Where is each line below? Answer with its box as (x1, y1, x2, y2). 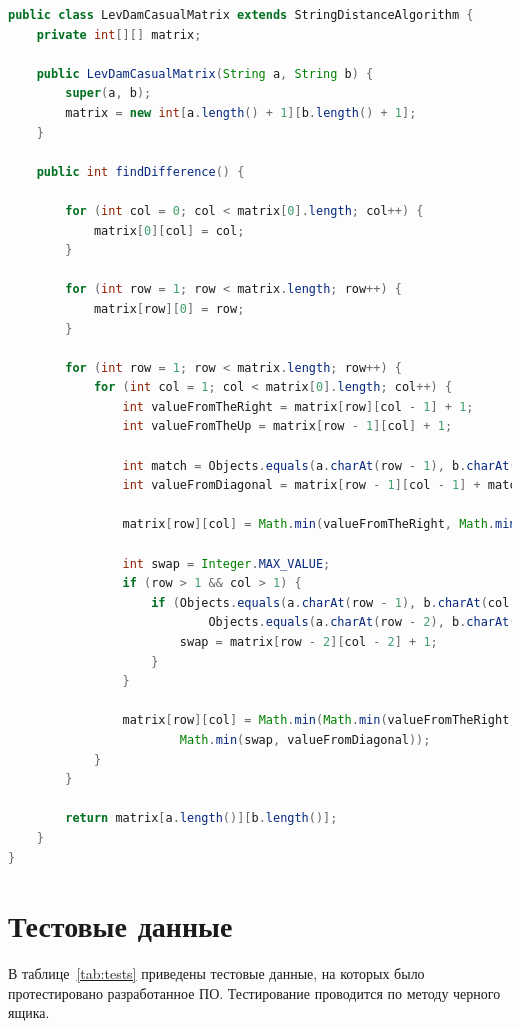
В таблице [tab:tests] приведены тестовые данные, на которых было (8, 963, 425, 984)
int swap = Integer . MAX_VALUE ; (122, 556, 331, 571)
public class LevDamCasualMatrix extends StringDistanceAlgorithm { (8, 8, 474, 22)
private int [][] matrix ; (36, 27, 202, 42)
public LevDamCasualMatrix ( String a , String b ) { (36, 66, 374, 81)
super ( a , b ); (65, 86, 152, 101)
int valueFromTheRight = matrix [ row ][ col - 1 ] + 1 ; (122, 399, 474, 414)
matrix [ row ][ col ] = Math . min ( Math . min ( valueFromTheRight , (122, 713, 517, 728)
